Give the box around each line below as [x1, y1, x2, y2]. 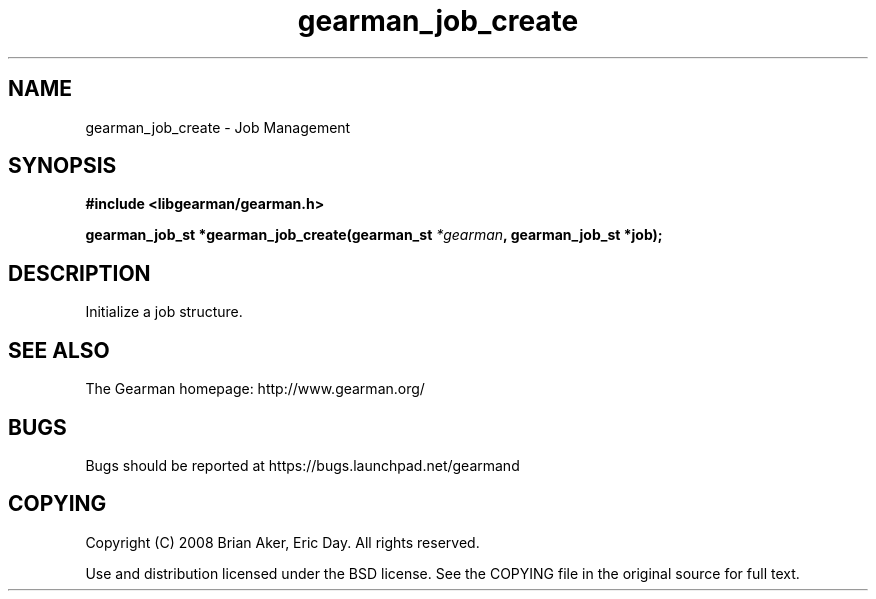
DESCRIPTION [8, 260, 151, 286]
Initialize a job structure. [85, 303, 243, 321]
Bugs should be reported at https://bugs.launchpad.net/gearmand [85, 456, 520, 474]
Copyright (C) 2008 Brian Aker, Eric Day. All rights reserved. [85, 533, 480, 551]
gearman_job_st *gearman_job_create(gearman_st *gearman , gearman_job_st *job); [85, 226, 663, 244]
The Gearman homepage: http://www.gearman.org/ [85, 380, 425, 398]
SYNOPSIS [8, 153, 117, 179]
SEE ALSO [8, 337, 110, 363]
